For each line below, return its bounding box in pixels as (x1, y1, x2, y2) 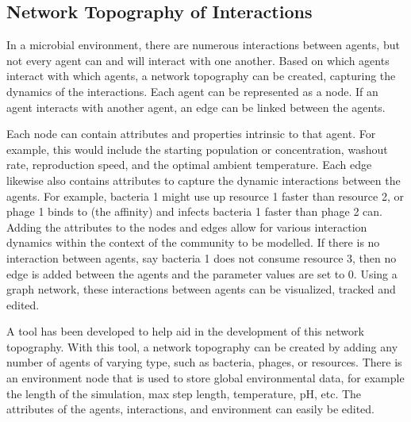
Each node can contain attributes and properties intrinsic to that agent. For (6, 125, 376, 142)
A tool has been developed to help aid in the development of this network (6, 323, 364, 340)
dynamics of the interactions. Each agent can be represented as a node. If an (6, 82, 378, 99)
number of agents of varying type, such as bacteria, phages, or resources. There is (6, 354, 402, 370)
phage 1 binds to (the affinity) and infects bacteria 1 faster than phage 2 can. (6, 203, 382, 220)
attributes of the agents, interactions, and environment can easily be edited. (6, 401, 375, 417)
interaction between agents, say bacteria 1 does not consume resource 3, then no (6, 249, 397, 266)
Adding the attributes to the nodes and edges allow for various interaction (6, 218, 367, 235)
